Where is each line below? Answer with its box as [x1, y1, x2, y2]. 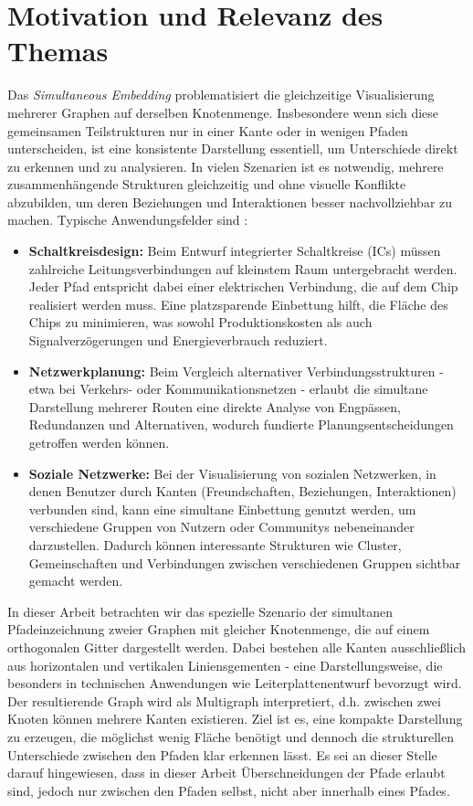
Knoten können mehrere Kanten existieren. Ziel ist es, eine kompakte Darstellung [7, 709, 463, 728]
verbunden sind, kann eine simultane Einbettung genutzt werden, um [28, 499, 416, 518]
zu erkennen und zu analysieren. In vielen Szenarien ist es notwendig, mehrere [7, 156, 444, 175]
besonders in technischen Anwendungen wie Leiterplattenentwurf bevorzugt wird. [7, 673, 462, 693]
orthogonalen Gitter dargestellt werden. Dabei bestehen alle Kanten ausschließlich [7, 637, 467, 656]
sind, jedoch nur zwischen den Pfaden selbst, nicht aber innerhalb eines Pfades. [7, 780, 450, 800]
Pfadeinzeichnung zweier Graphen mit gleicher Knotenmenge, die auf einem [7, 620, 430, 639]
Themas [7, 32, 109, 69]
